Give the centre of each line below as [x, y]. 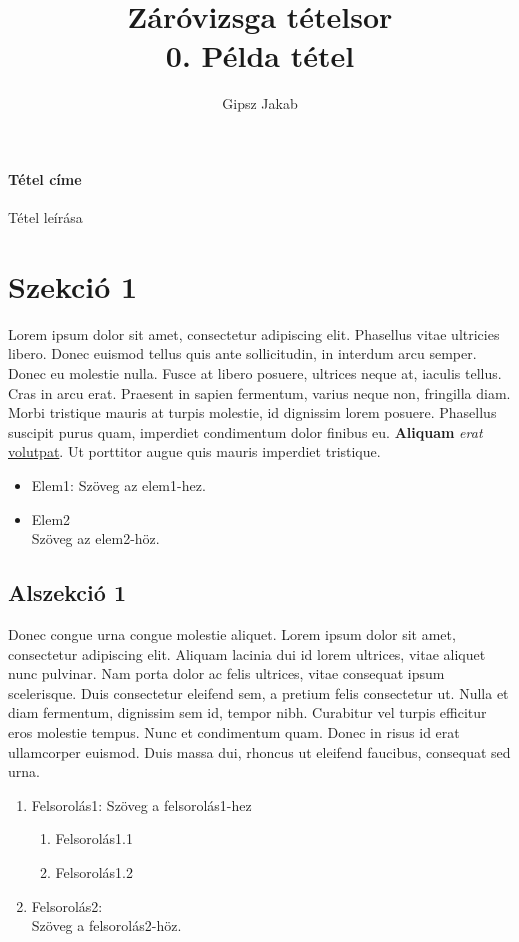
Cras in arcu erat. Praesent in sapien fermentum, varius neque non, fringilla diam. [259, 392]
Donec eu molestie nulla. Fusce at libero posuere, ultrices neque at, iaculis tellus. [255, 373]
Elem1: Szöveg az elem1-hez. [118, 484]
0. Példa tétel [260, 55]
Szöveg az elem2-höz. [95, 538]
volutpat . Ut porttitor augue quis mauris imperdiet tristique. [194, 451]
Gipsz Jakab [260, 103]
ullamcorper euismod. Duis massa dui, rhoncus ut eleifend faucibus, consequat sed [259, 751]
